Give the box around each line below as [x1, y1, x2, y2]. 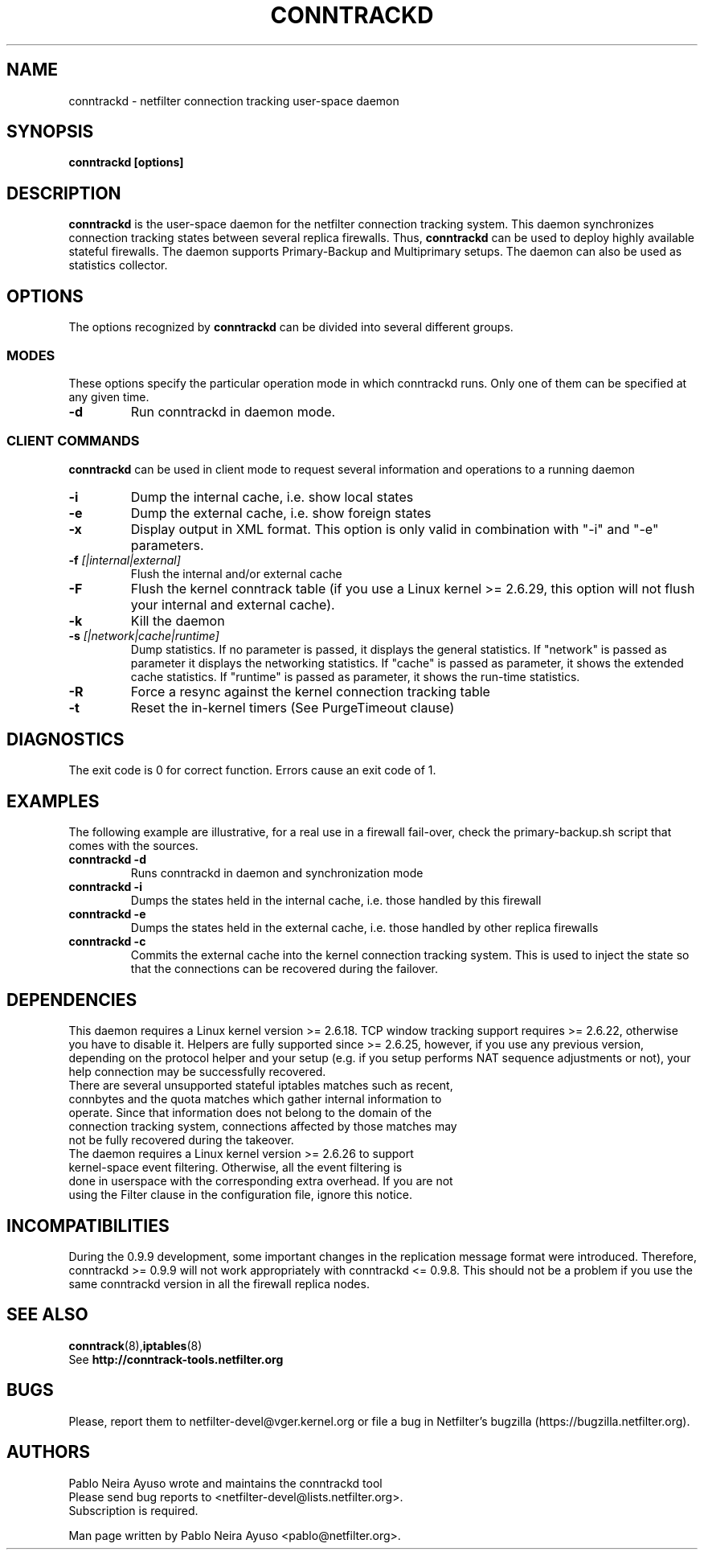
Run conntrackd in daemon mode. [130, 403, 336, 420]
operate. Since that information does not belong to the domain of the [68, 1106, 432, 1120]
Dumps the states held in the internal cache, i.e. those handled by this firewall [130, 893, 542, 908]
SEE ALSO [6, 1304, 88, 1325]
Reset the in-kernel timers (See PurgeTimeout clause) [130, 699, 455, 716]
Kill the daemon [130, 612, 225, 629]
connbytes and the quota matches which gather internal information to [68, 1092, 442, 1106]
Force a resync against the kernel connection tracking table [130, 683, 490, 700]
